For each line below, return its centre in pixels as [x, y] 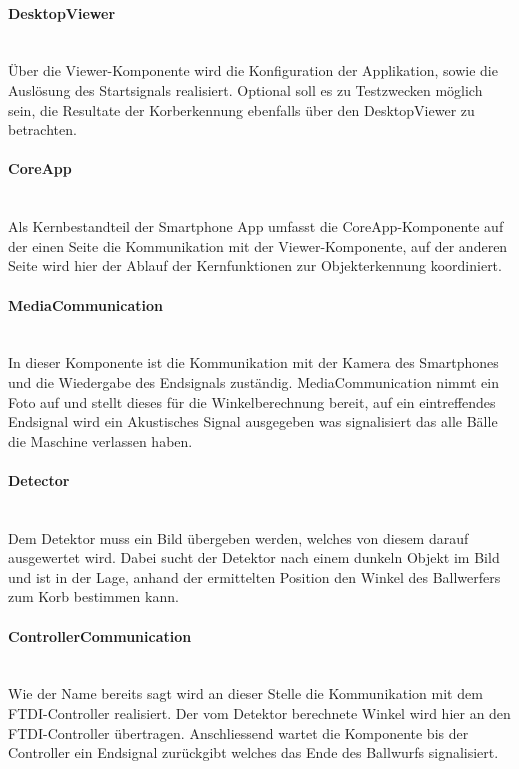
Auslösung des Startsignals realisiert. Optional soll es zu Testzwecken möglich [245, 89]
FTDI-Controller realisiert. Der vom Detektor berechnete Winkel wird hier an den [259, 713]
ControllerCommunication [100, 635]
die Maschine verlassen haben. [100, 440]
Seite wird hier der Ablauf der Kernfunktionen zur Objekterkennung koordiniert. [255, 265]
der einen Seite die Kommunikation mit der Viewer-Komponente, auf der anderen [258, 245]
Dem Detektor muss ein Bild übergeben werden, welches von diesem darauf [238, 537]
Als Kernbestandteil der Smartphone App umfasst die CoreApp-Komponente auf [256, 226]
